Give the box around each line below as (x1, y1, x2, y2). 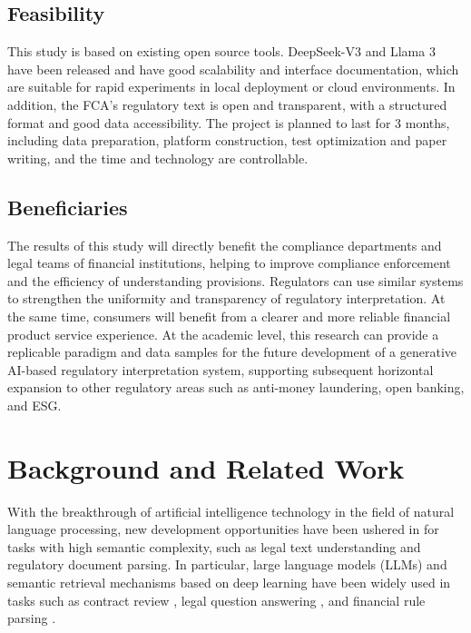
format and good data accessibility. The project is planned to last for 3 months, (7, 113, 450, 132)
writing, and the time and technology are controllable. (7, 148, 309, 167)
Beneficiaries (7, 193, 128, 221)
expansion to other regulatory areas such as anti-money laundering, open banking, (7, 378, 465, 397)
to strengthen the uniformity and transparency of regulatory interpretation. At (7, 289, 446, 308)
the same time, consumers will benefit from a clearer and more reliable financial (7, 306, 451, 325)
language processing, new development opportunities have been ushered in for (7, 519, 439, 539)
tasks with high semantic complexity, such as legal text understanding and (7, 537, 421, 556)
